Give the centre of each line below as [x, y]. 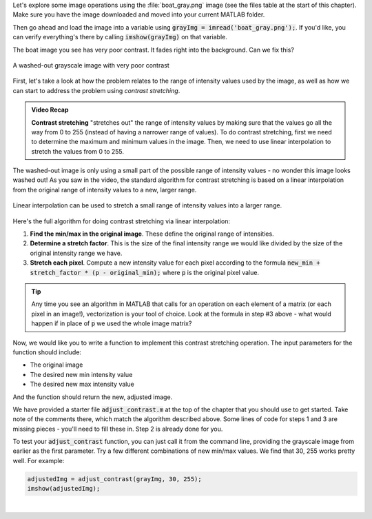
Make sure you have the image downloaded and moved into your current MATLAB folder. [139, 14]
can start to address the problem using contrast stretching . [96, 90]
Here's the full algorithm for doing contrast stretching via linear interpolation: [122, 221]
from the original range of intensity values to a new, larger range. [105, 190]
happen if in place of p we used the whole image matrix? [112, 323]
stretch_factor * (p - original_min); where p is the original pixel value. [145, 272]
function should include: [47, 352]
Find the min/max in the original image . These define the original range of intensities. [152, 234]
